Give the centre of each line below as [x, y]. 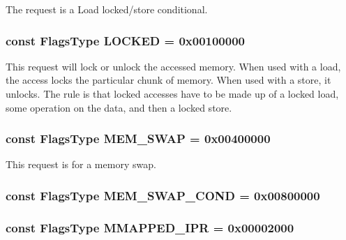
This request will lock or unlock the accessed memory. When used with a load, [173, 66]
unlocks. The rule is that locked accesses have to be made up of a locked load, [172, 93]
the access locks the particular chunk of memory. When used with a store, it [168, 80]
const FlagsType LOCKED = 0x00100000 [125, 40]
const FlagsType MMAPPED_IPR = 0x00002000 [150, 227]
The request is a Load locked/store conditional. [107, 9]
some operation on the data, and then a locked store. [119, 107]
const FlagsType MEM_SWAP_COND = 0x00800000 [163, 195]
